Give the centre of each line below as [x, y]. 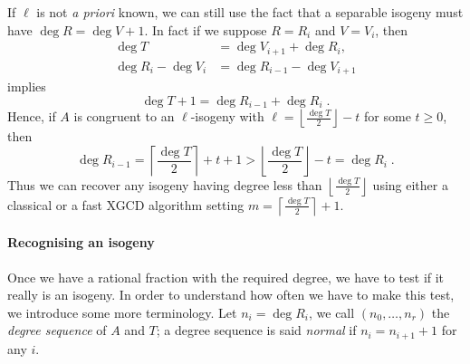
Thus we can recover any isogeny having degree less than [165, 184]
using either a [410, 184]
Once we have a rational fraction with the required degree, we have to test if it [226, 277]
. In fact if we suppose [206, 29]
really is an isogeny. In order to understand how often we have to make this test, [231, 295]
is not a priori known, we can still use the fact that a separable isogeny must [250, 12]
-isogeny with [227, 116]
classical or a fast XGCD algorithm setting [126, 204]
